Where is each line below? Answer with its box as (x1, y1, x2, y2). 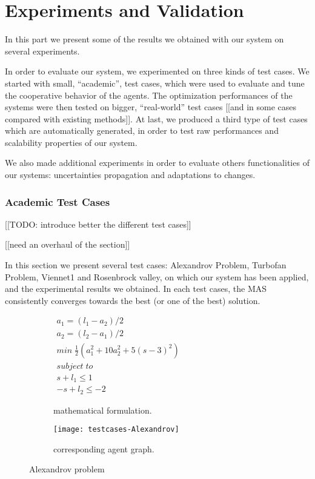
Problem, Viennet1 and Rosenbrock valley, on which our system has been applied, (5, 270, 309, 283)
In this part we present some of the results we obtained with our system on (5, 33, 284, 45)
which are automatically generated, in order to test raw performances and (5, 124, 279, 137)
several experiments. (5, 44, 80, 57)
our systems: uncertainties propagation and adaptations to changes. (5, 168, 256, 181)
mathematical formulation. (53, 403, 152, 416)
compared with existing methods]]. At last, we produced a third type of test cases (5, 112, 308, 125)
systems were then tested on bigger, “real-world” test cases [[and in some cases (5, 101, 297, 113)
